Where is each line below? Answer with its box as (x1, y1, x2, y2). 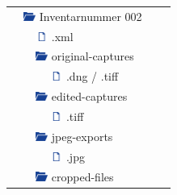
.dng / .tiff (65, 68, 119, 85)
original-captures (51, 48, 134, 64)
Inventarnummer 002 (39, 7, 142, 24)
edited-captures (51, 88, 128, 105)
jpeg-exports (51, 127, 113, 144)
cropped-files (51, 168, 114, 185)
